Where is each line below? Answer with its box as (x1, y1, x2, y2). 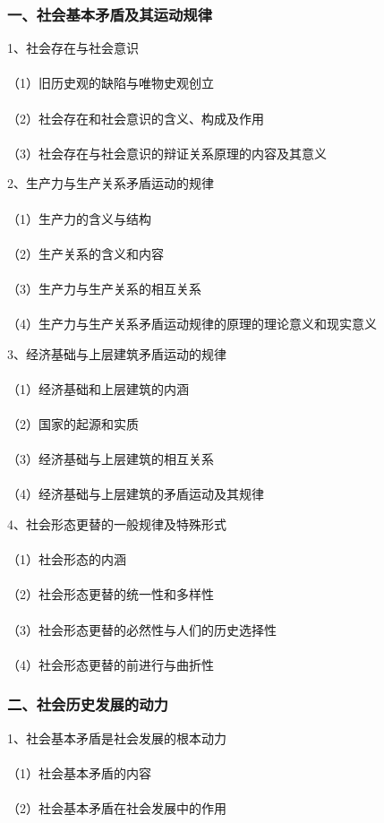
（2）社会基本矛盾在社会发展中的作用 (7, 799, 226, 817)
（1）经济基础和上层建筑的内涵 (7, 379, 189, 398)
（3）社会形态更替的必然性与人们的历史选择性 (7, 620, 277, 639)
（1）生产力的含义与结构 (7, 209, 151, 227)
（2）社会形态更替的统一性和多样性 (7, 585, 214, 604)
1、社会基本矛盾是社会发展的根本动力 (7, 728, 226, 747)
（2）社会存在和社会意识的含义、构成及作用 (7, 108, 264, 127)
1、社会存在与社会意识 (7, 39, 139, 57)
